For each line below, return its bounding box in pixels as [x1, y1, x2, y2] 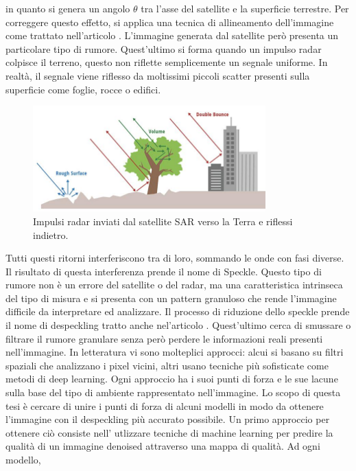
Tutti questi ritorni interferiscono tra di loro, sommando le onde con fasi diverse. [5, 251, 344, 265]
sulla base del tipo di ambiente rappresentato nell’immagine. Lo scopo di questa [5, 385, 341, 400]
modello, [5, 452, 41, 467]
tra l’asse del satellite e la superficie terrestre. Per [141, 1, 349, 15]
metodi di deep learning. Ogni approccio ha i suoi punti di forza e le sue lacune [5, 371, 338, 386]
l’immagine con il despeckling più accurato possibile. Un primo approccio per [5, 412, 330, 426]
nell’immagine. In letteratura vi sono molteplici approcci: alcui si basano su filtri [5, 345, 344, 359]
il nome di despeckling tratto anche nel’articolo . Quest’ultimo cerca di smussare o [5, 318, 351, 332]
